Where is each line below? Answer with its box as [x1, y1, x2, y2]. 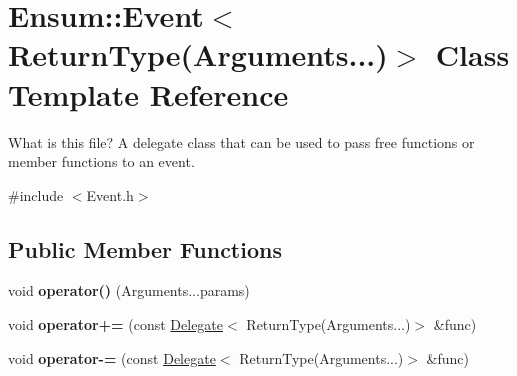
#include [8, 184, 64, 205]
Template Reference [8, 73, 289, 114]
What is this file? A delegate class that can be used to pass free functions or [8, 131, 475, 152]
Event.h [86, 184, 134, 205]
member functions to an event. [8, 151, 195, 172]
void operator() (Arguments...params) [8, 280, 250, 301]
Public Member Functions [8, 233, 282, 264]
